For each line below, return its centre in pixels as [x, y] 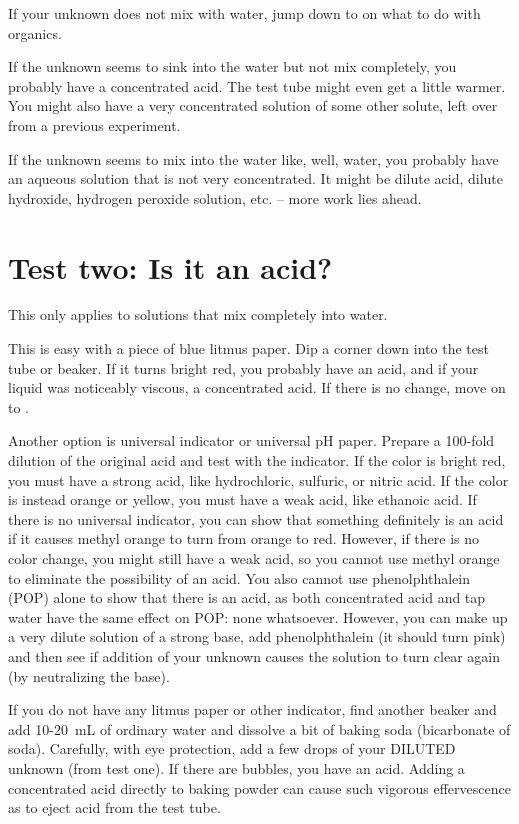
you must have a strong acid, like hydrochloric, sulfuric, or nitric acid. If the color [258, 479]
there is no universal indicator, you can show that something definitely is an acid [256, 518]
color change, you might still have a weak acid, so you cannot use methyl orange [254, 558]
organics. [35, 32]
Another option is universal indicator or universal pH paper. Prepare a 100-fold [251, 440]
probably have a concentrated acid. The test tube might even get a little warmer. [257, 85]
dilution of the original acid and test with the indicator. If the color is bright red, [257, 460]
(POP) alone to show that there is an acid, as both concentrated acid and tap [247, 597]
